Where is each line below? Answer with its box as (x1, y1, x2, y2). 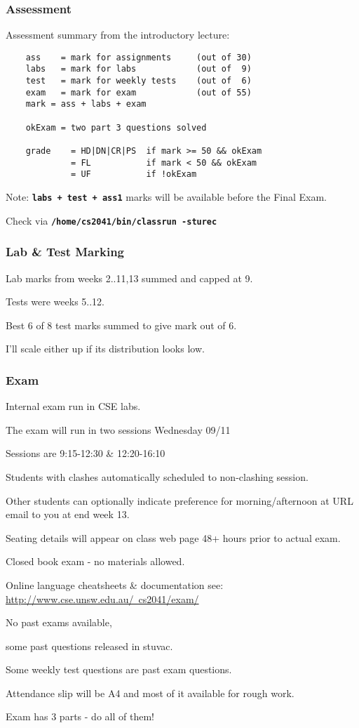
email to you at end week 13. (6, 507, 130, 522)
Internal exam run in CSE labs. (6, 399, 141, 413)
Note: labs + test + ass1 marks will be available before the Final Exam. (6, 190, 327, 204)
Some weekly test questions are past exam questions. (6, 662, 232, 677)
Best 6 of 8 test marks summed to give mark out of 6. (6, 317, 237, 332)
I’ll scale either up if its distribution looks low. (6, 341, 205, 356)
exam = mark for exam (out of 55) (25, 87, 252, 98)
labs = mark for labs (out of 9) (25, 64, 252, 74)
